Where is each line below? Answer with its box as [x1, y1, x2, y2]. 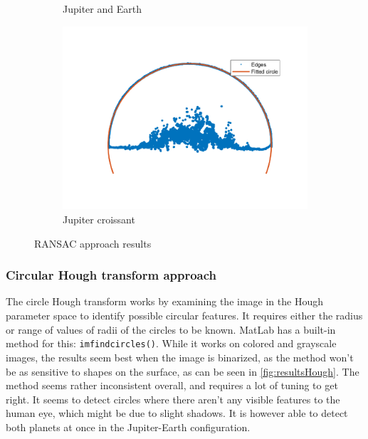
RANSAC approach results [34, 236, 152, 250]
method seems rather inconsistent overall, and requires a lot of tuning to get [6, 378, 338, 393]
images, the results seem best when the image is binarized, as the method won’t [6, 349, 354, 364]
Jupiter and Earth [63, 1, 142, 16]
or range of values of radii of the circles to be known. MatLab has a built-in [6, 322, 336, 337]
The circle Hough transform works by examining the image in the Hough [6, 294, 323, 309]
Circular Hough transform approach [6, 266, 217, 284]
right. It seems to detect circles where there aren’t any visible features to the [6, 391, 340, 406]
